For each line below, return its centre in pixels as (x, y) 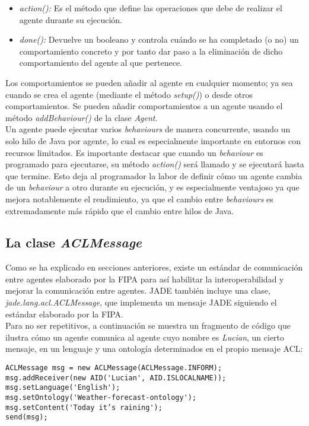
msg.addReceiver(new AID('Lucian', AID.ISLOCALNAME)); (116, 378)
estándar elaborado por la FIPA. (64, 314)
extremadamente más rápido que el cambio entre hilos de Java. (120, 210)
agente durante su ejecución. (71, 19)
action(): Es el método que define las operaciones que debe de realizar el (151, 8)
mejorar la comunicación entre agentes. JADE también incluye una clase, (138, 290)
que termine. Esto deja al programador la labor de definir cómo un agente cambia (154, 175)
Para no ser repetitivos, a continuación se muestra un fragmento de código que (148, 325)
